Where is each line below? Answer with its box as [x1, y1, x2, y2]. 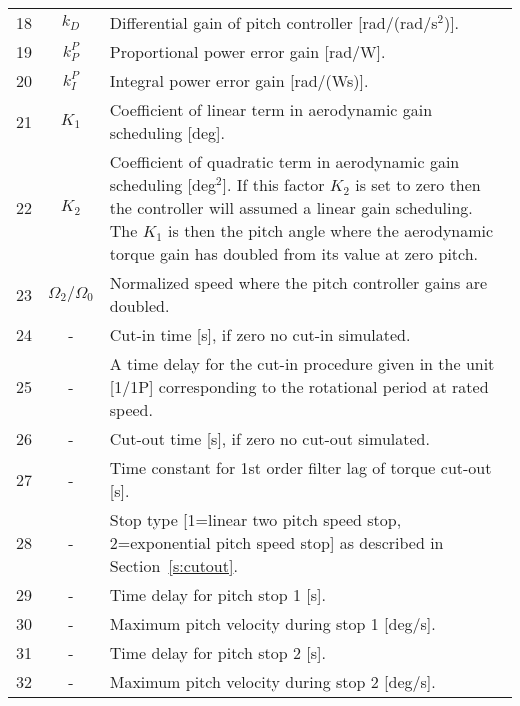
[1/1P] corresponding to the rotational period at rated [109, 375, 489, 398]
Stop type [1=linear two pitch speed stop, [109, 508, 402, 531]
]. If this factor [222, 173, 325, 196]
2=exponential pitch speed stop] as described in [109, 531, 444, 554]
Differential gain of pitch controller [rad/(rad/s [109, 11, 438, 34]
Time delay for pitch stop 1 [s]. [109, 583, 326, 606]
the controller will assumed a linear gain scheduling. [109, 196, 473, 219]
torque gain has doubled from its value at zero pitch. [109, 242, 479, 265]
